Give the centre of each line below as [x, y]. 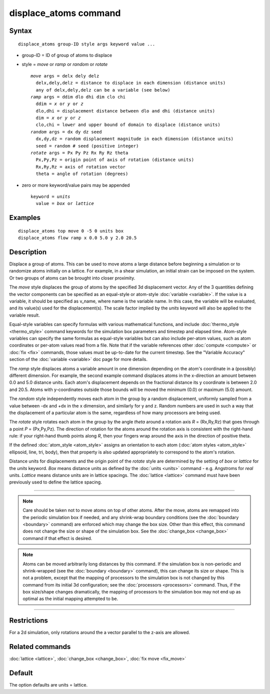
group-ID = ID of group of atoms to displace [67, 55]
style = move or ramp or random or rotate [65, 64]
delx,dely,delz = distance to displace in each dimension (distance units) [131, 83]
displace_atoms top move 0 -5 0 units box [71, 231]
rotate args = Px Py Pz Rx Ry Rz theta [79, 153]
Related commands [40, 647]
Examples [25, 218]
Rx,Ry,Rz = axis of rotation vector [81, 167]
